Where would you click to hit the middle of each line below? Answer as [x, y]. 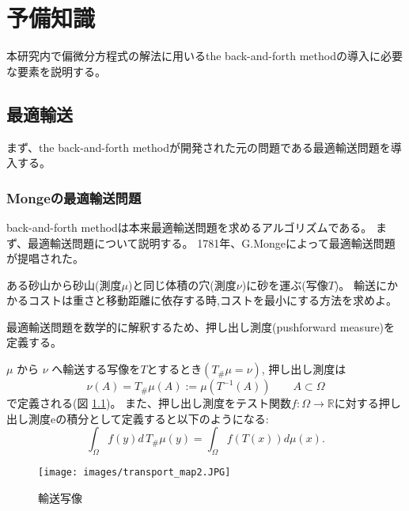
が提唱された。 [45, 258]
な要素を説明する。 [56, 71]
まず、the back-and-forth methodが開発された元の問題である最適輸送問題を [199, 147]
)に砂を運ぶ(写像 [285, 284]
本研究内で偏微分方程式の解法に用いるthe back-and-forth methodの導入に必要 [204, 56]
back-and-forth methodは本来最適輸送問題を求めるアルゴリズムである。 [189, 227]
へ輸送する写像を [96, 369]
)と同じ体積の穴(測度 [182, 284]
